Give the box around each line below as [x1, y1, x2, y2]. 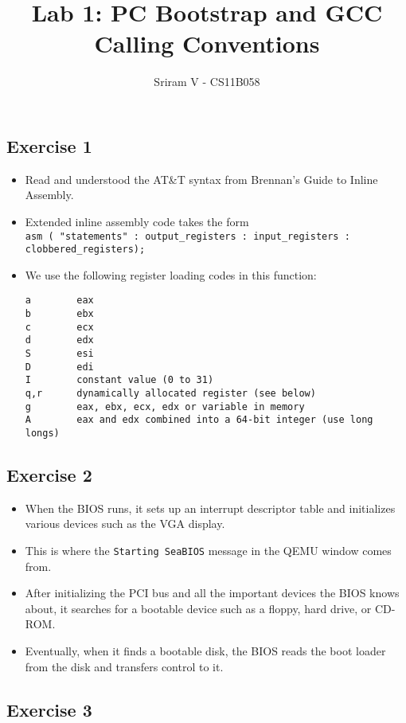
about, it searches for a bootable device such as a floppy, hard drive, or [25, 600, 372, 616]
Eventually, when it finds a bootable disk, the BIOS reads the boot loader [25, 643, 386, 659]
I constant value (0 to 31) [25, 374, 214, 386]
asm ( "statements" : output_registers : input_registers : [25, 230, 350, 242]
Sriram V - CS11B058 [154, 73, 260, 90]
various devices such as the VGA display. [25, 515, 225, 532]
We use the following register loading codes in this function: [25, 266, 317, 283]
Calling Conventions [94, 27, 320, 60]
